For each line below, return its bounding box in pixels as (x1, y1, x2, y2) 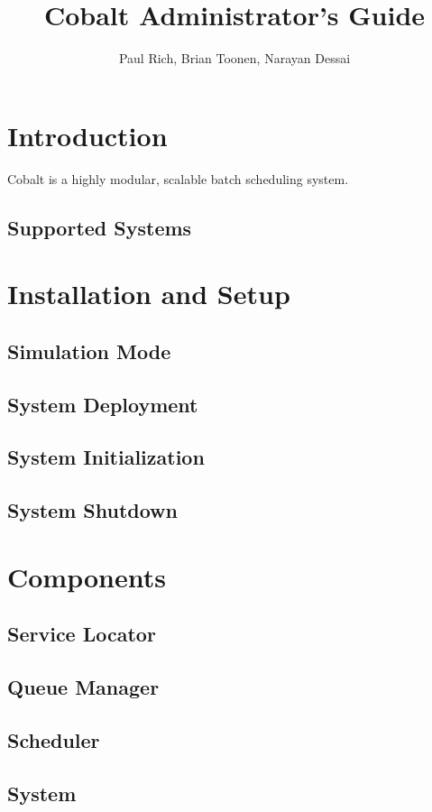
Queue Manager (7, 673, 160, 701)
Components (7, 558, 166, 595)
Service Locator (7, 620, 156, 648)
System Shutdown (7, 496, 178, 524)
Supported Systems (7, 213, 192, 241)
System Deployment (7, 390, 198, 418)
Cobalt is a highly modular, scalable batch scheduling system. (7, 169, 349, 188)
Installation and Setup (7, 275, 290, 312)
